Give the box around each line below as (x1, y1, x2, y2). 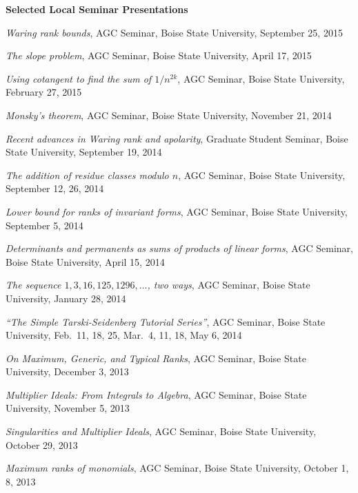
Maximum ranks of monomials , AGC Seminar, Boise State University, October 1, (6, 461, 349, 475)
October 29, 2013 (6, 437, 78, 452)
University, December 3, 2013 (6, 364, 129, 379)
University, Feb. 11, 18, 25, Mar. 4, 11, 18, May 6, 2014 (6, 328, 242, 342)
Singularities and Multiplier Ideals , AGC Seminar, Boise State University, (6, 424, 317, 439)
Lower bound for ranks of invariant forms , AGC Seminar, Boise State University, (6, 204, 348, 218)
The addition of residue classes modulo (6, 167, 169, 182)
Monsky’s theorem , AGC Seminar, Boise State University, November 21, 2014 (6, 107, 332, 122)
